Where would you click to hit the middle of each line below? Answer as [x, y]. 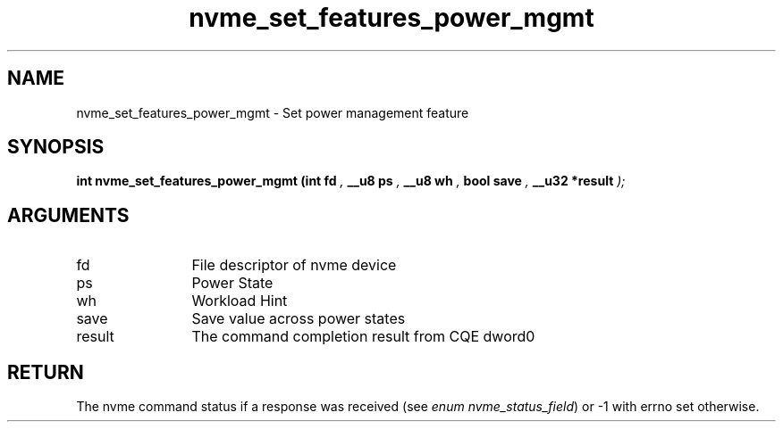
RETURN [46, 372]
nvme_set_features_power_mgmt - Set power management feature [273, 112]
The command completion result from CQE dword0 [363, 337]
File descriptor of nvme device [294, 265]
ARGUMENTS [68, 215]
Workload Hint [240, 301]
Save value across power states [299, 319]
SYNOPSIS [56, 147]
